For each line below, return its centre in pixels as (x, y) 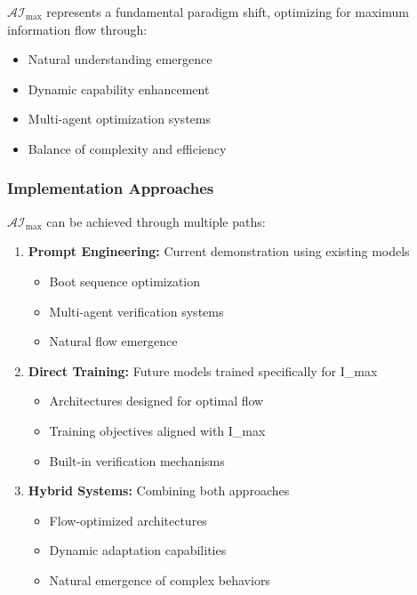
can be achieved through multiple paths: (156, 221)
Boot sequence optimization (125, 281)
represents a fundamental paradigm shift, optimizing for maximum (228, 12)
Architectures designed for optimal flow (156, 401)
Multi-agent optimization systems (119, 119)
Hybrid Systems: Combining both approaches (159, 490)
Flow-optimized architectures (128, 520)
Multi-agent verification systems (136, 311)
